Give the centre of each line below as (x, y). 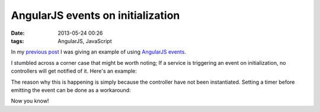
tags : (17, 41)
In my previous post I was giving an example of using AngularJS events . (99, 52)
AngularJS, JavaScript (85, 41)
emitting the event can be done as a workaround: (71, 90)
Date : (18, 33)
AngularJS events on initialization (95, 15)
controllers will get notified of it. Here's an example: (74, 71)
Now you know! (30, 101)
